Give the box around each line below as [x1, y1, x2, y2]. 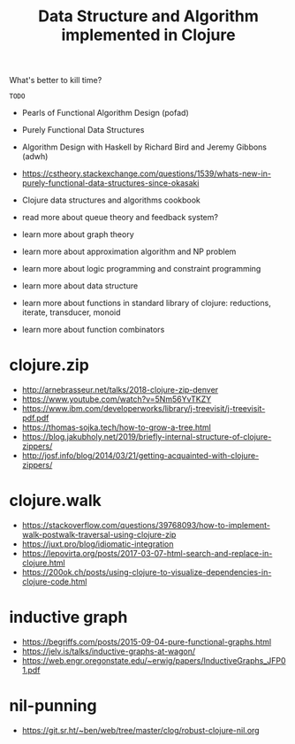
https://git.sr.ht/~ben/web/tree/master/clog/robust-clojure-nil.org [21, 725, 260, 735]
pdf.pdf [21, 413, 49, 424]
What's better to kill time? [9, 75, 102, 86]
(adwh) [21, 151, 49, 162]
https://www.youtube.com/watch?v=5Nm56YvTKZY [21, 394, 212, 404]
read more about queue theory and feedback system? [21, 212, 219, 223]
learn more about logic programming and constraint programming [21, 264, 261, 274]
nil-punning [9, 696, 97, 716]
